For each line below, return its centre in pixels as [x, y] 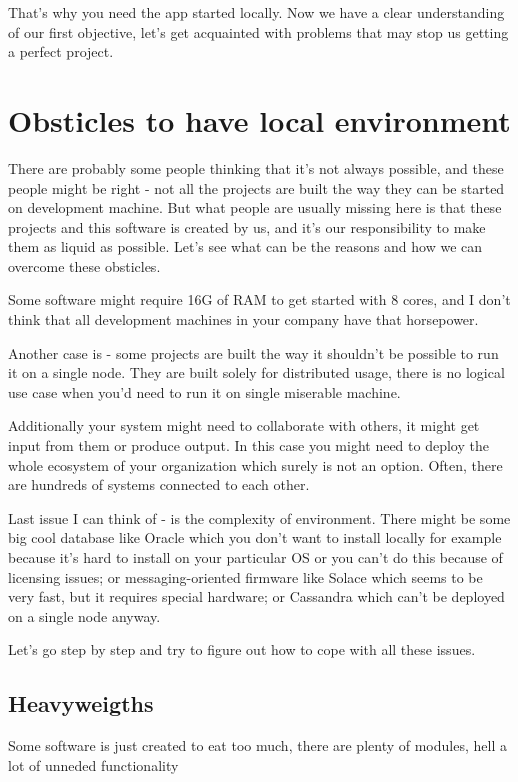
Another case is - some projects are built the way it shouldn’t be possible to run [253, 352]
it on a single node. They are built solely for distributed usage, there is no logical [256, 372]
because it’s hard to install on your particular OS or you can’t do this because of [255, 557]
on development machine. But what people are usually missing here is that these [255, 207]
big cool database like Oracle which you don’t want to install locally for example [255, 537]
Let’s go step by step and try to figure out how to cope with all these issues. [242, 649]
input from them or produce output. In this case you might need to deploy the [248, 445]
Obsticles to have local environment [259, 119]
